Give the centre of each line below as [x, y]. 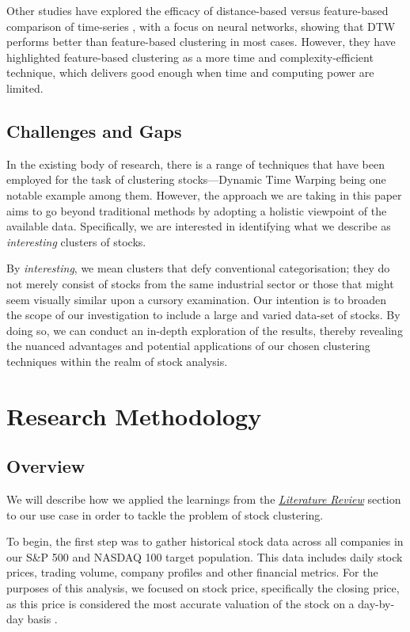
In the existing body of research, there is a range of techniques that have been [196, 164]
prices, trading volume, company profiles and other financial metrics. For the [192, 572]
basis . [42, 619]
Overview [46, 466]
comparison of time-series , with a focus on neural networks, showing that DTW [201, 26]
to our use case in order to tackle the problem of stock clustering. [165, 514]
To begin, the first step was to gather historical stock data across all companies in [205, 541]
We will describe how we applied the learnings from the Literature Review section [204, 499]
